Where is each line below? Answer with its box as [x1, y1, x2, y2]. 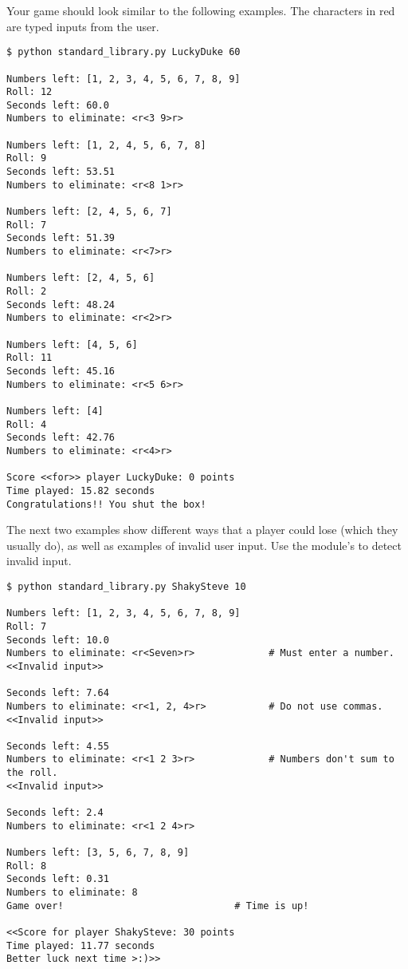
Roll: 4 [6, 418, 47, 430]
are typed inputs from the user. [6, 18, 159, 34]
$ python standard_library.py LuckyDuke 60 [6, 46, 241, 58]
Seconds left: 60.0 [6, 99, 109, 111]
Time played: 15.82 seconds [6, 484, 155, 496]
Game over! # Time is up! [6, 900, 309, 912]
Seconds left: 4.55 [6, 740, 109, 752]
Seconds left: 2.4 [6, 807, 104, 819]
